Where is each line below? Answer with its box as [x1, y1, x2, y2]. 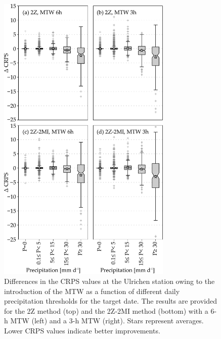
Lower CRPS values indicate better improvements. [4, 325, 160, 336]
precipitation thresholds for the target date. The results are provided [4, 296, 217, 306]
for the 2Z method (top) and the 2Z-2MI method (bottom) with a [4, 305, 208, 316]
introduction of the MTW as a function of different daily [4, 285, 180, 296]
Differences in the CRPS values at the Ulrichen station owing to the [4, 276, 215, 286]
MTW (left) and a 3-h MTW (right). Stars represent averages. [10, 315, 204, 326]
